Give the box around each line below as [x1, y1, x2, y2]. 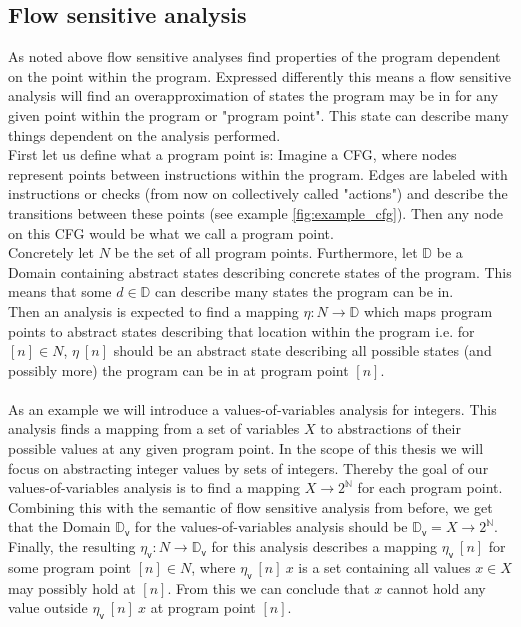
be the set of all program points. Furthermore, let [114, 242, 418, 263]
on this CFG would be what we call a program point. [8, 222, 334, 243]
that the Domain [8, 516, 111, 537]
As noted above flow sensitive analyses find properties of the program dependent [8, 46, 501, 67]
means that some [8, 281, 112, 302]
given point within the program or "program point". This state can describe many [8, 104, 509, 125]
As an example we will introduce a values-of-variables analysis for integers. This [8, 398, 497, 419]
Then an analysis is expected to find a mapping [8, 300, 299, 321]
